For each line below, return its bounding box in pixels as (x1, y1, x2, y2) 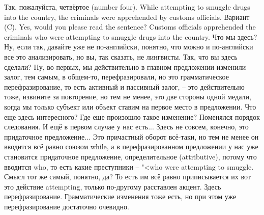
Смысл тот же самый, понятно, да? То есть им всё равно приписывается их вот (4, 171, 251, 182)
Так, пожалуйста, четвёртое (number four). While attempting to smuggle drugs (4, 2, 250, 12)
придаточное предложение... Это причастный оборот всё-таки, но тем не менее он (4, 131, 259, 142)
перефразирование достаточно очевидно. (4, 201, 129, 211)
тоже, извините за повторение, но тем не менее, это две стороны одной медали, (4, 91, 251, 102)
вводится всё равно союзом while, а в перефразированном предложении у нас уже (4, 141, 258, 152)
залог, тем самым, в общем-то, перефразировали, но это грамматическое (4, 71, 229, 82)
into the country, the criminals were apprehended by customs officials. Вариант (4, 11, 250, 22)
